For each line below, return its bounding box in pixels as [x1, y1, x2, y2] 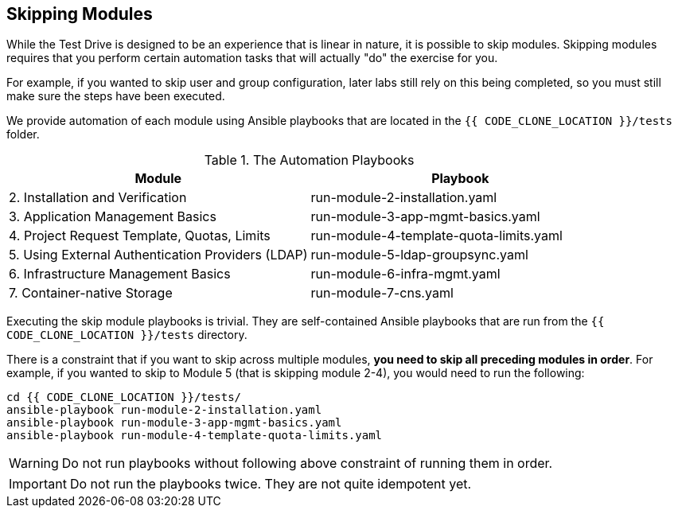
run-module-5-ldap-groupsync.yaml [310, 247, 528, 263]
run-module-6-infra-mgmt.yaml [310, 266, 501, 282]
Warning [9, 455, 59, 472]
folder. [6, 127, 40, 142]
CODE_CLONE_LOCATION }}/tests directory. [6, 328, 247, 342]
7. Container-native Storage [9, 285, 173, 302]
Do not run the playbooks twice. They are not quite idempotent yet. [69, 476, 472, 493]
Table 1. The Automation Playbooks [204, 152, 415, 169]
